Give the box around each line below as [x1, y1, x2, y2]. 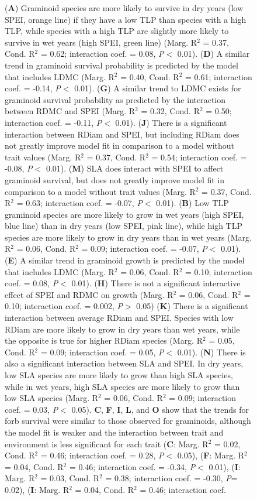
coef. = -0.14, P [5, 82, 61, 94]
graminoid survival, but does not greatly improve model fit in [5, 173, 225, 186]
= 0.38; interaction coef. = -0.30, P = [105, 472, 238, 484]
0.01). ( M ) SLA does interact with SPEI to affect [46, 162, 224, 174]
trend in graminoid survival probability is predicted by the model [5, 59, 238, 71]
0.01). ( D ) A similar [177, 47, 250, 60]
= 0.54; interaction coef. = [151, 150, 247, 163]
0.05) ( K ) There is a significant [136, 300, 248, 312]
